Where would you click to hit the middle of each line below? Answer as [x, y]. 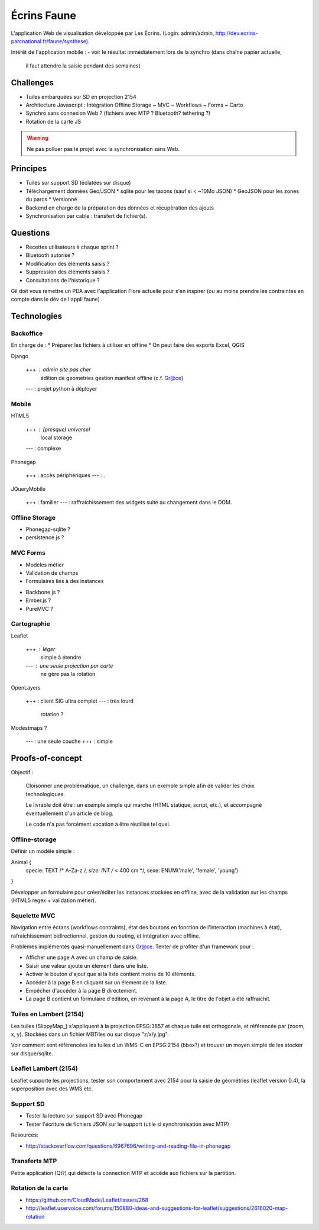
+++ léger [40, 649]
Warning [38, 138]
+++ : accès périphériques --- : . [65, 475]
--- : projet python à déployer [61, 389]
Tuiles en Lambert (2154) [47, 1014]
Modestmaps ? [29, 727]
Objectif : [22, 772]
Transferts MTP [34, 1161]
